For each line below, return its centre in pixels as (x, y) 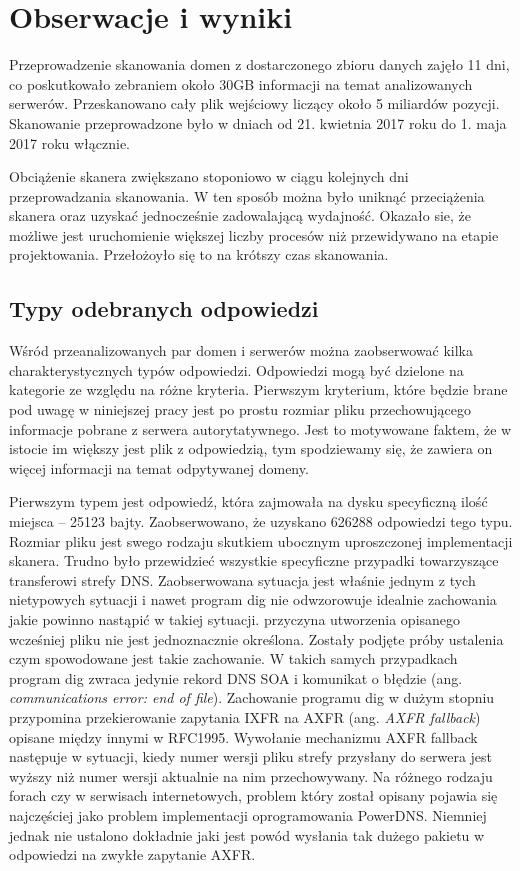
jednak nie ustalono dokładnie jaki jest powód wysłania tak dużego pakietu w (247, 834)
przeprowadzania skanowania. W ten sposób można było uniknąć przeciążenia (247, 195)
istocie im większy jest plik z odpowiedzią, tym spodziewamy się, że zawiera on (251, 448)
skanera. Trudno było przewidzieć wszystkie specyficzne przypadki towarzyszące (254, 560)
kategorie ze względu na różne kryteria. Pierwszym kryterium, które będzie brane (258, 389)
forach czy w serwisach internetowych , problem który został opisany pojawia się (253, 795)
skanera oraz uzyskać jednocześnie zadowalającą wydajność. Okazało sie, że (240, 215)
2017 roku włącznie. (70, 142)
